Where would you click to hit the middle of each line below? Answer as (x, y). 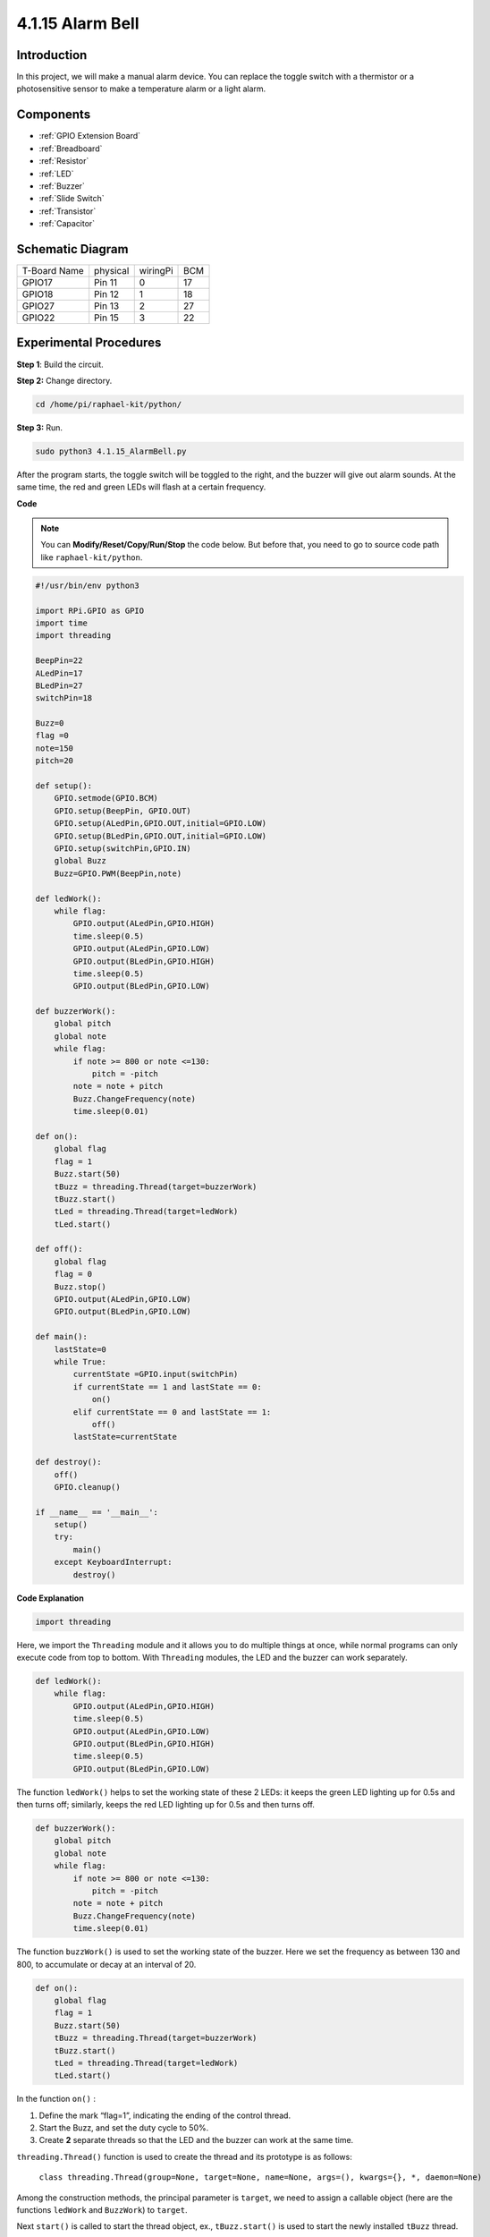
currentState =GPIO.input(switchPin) (156, 1374)
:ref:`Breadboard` (71, 149)
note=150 (55, 748)
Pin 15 (107, 318)
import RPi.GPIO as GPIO (90, 610)
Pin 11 (106, 282)
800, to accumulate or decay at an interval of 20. (106, 1964)
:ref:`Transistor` (68, 211)
